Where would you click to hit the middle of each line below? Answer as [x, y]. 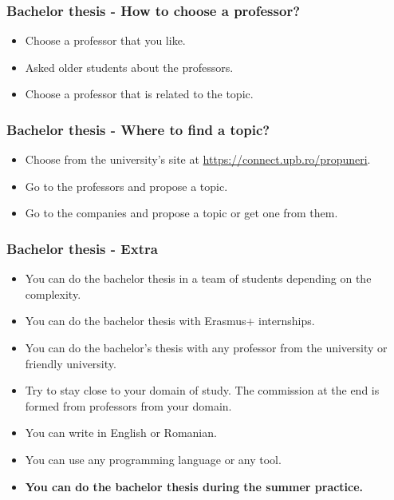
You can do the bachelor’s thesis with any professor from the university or [206, 347]
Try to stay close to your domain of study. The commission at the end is [202, 390]
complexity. [53, 294]
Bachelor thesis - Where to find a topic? [138, 129]
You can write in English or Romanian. [121, 433]
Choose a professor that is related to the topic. [139, 94]
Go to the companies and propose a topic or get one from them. [181, 213]
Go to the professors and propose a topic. [126, 186]
